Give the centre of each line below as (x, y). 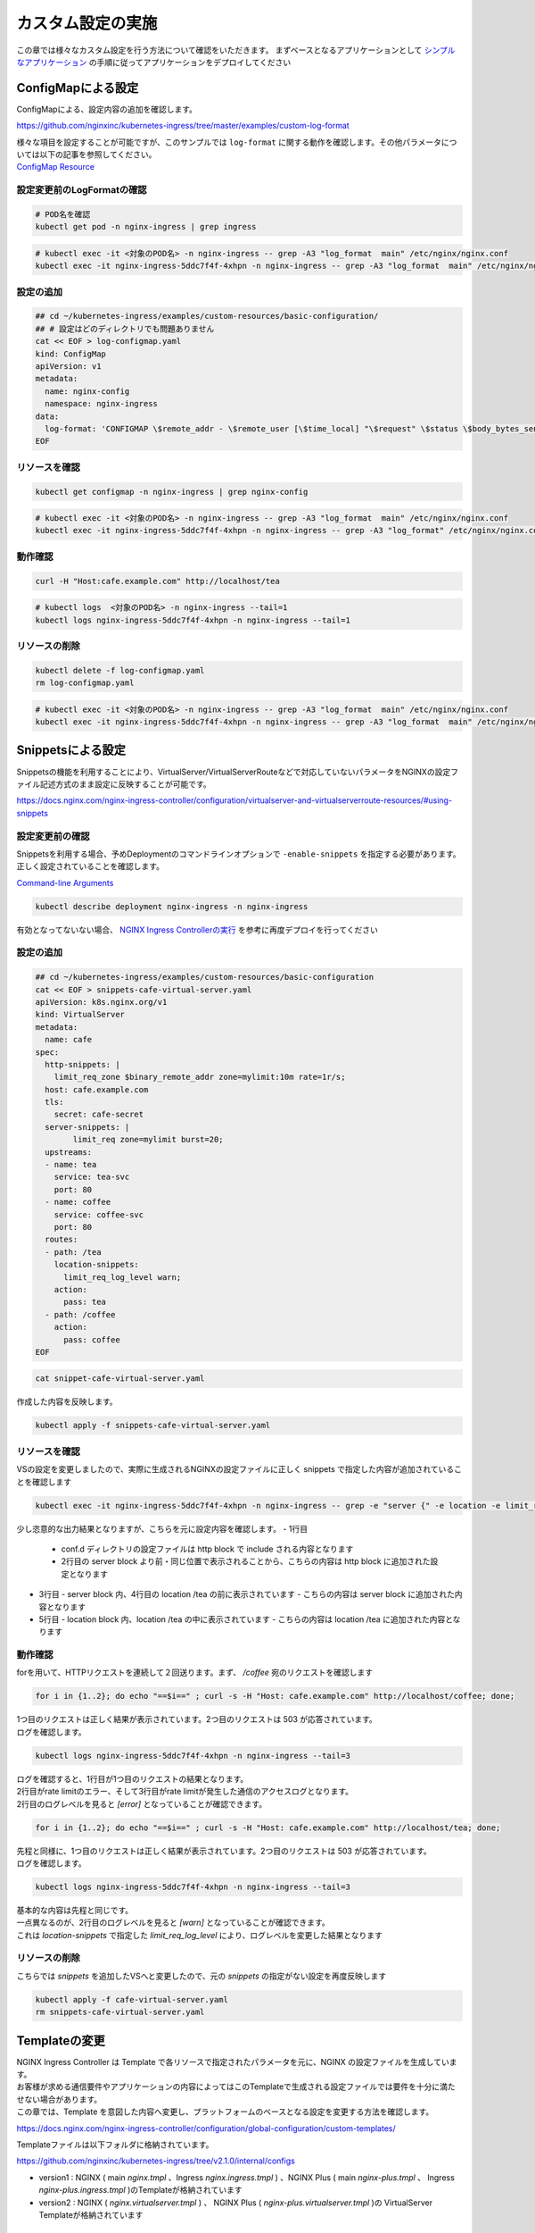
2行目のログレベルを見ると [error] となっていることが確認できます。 (142, 1803)
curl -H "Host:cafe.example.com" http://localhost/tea (157, 581)
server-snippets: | (87, 1127)
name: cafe (69, 1040)
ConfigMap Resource (56, 167)
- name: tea (71, 1165)
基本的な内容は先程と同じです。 (75, 1910)
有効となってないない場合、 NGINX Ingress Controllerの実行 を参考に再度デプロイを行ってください (198, 930)
